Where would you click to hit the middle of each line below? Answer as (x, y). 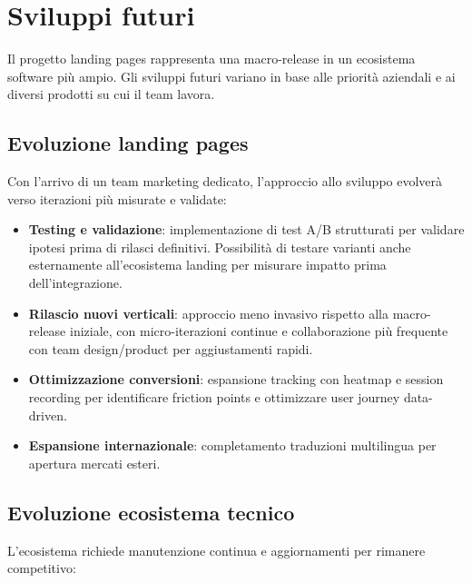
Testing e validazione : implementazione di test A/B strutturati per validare (246, 229)
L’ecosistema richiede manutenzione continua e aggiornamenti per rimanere (216, 550)
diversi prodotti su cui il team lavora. (111, 94)
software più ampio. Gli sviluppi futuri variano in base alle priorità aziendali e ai (231, 76)
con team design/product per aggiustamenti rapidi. (171, 348)
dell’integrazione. (75, 283)
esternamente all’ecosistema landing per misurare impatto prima (207, 265)
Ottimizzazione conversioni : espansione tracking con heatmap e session (236, 379)
